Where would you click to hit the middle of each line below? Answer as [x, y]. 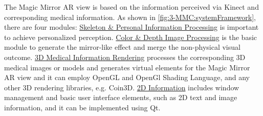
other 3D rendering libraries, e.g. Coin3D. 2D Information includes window [122, 87]
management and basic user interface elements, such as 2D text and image [121, 97]
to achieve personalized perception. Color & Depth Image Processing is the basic [131, 37]
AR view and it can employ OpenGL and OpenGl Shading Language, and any [127, 77]
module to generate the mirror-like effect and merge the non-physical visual [122, 47]
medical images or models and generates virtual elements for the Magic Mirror [127, 67]
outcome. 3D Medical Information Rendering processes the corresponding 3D [125, 57]
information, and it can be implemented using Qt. [82, 107]
